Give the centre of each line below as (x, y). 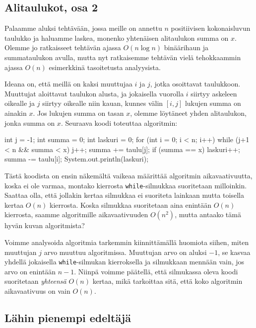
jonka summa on (30, 123)
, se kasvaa (234, 252)
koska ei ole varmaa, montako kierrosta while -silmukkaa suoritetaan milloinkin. (126, 185)
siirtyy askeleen (214, 93)
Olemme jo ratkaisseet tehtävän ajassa (63, 47)
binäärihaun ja (186, 47)
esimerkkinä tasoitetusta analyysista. (105, 67)
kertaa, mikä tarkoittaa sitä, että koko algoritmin (167, 281)
